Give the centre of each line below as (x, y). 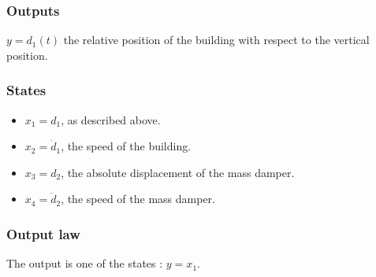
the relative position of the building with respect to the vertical (216, 40)
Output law (43, 233)
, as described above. (111, 119)
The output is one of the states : (85, 263)
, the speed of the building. (126, 146)
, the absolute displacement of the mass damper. (178, 172)
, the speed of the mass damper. (138, 199)
